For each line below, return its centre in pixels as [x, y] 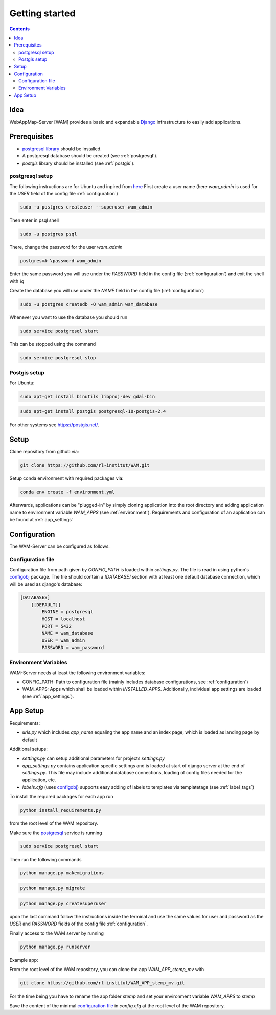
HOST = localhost [63, 619]
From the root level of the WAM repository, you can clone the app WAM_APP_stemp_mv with [107, 970]
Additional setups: [29, 749]
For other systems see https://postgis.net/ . [54, 425]
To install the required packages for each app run [61, 796]
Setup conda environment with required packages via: [66, 478]
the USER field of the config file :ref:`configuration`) [64, 194]
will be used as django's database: [46, 584]
